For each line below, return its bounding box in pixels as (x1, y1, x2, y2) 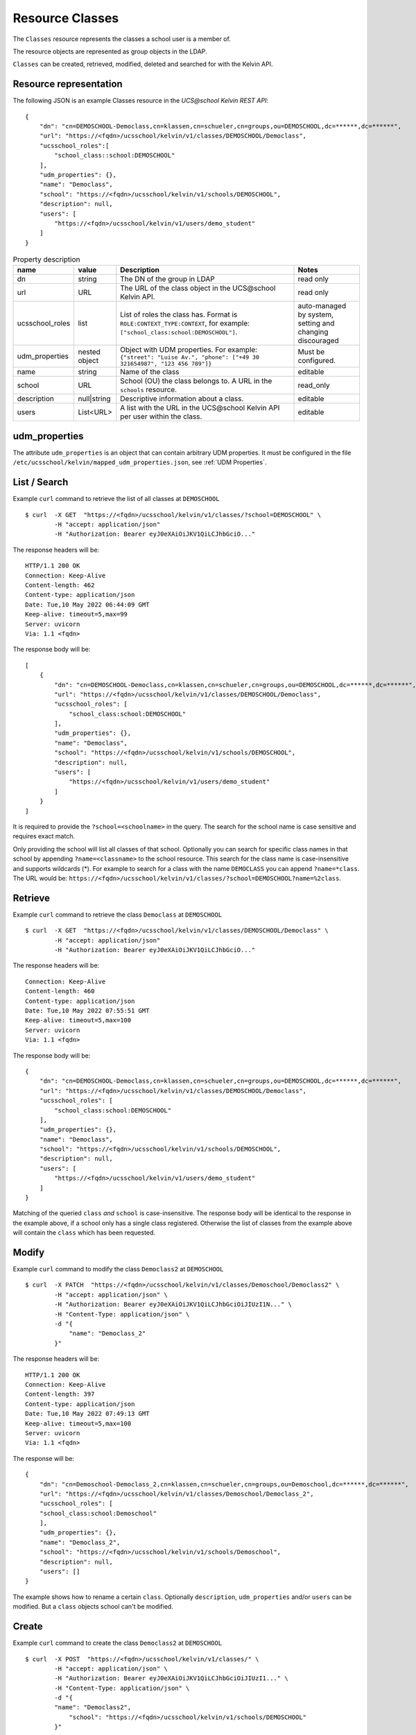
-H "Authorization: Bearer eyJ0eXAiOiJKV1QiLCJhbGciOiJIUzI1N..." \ (54, 1301, 293, 1308)
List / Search (12, 476, 69, 489)
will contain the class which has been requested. (12, 1228, 156, 1237)
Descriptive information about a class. (120, 394, 244, 404)
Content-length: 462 (25, 582, 95, 589)
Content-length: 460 (25, 988, 95, 995)
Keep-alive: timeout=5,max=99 (25, 611, 128, 618)
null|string (78, 394, 111, 404)
